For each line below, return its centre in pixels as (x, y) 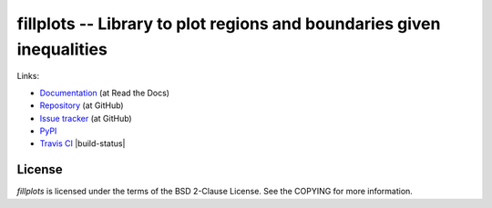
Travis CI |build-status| (82, 144)
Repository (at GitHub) (82, 105)
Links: (28, 76)
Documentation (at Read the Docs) (105, 93)
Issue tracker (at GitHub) (86, 118)
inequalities (62, 49)
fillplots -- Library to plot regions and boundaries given (229, 24)
